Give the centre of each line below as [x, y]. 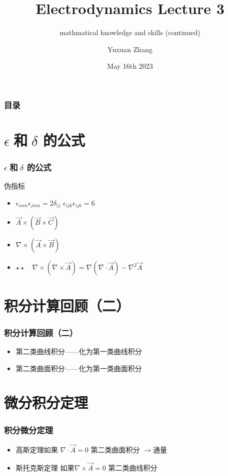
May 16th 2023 [130, 66]
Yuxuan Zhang [130, 49]
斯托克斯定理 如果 [45, 467]
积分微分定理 [29, 430]
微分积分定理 [46, 403]
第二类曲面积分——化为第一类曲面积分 [79, 368]
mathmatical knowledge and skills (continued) [130, 32]
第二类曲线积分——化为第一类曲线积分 [79, 351]
